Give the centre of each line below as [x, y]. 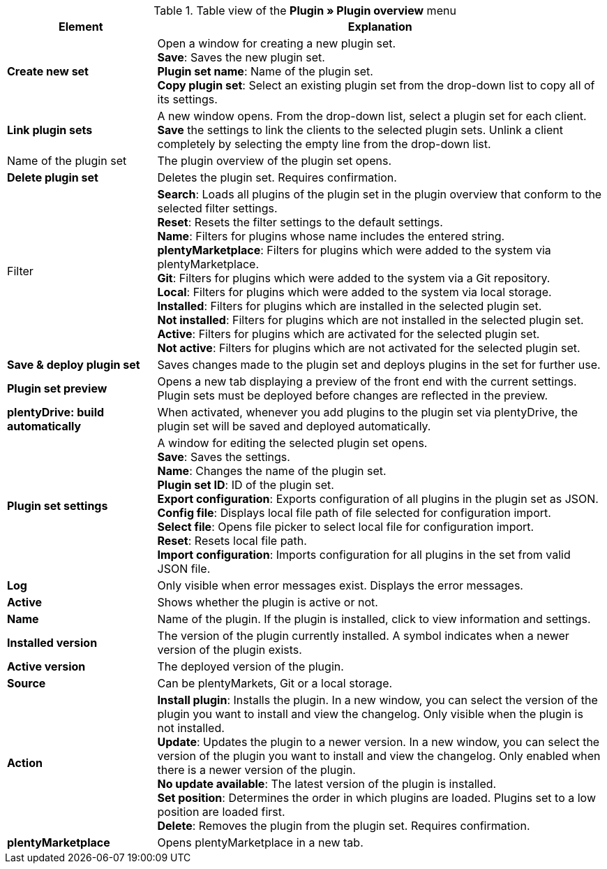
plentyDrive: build [56, 412]
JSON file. [184, 569]
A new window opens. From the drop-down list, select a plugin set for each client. [372, 116]
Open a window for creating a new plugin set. [277, 43]
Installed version [52, 643]
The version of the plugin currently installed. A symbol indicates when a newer [363, 636]
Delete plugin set [53, 177]
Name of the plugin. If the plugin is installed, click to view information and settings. [374, 619]
